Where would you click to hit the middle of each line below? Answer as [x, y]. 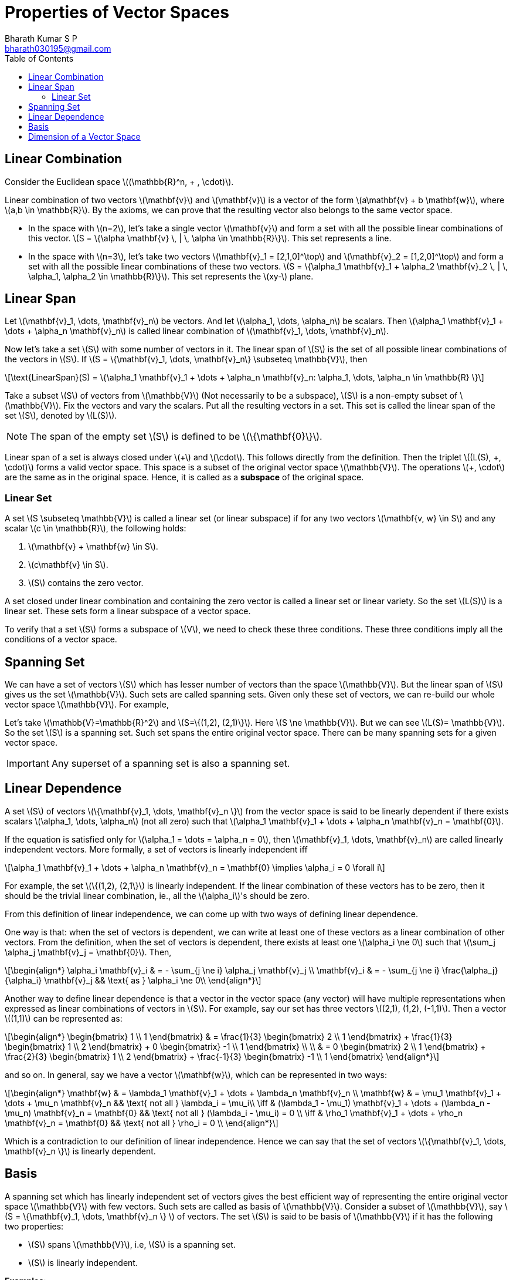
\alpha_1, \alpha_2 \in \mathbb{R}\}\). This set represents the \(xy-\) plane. [171, 276]
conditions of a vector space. [61, 639]
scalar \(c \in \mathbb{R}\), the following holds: [96, 528]
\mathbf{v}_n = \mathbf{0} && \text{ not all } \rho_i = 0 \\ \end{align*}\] [142, 1123]
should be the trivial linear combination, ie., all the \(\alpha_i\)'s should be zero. [157, 895]
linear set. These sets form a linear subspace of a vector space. [128, 611]
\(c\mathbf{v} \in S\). [68, 565]
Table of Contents [39, 58]
